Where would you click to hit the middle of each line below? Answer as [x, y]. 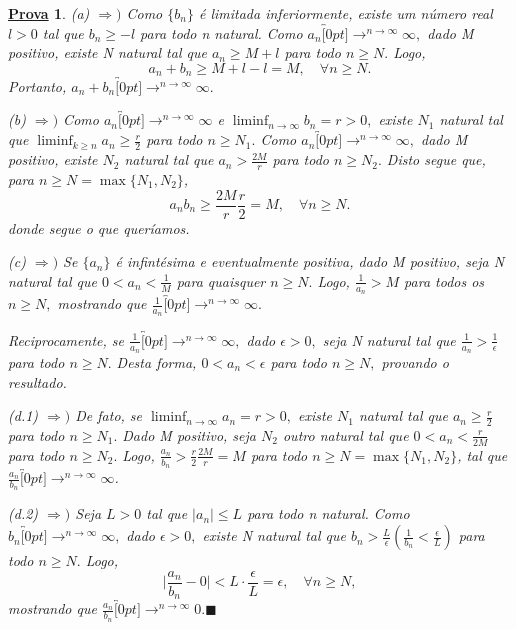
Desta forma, [156, 361]
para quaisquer [221, 280]
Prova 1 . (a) [49, 13]
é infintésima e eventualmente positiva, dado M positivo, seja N [310, 261]
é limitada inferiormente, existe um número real [345, 13]
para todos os [444, 280]
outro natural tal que [345, 434]
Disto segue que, [436, 159]
